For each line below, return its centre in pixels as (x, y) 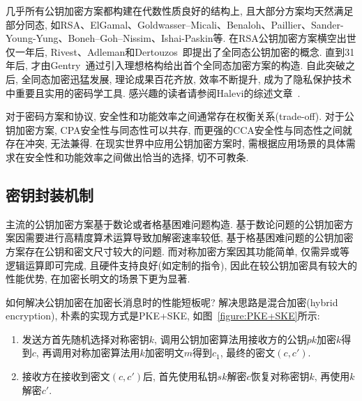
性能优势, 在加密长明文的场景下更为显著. (98, 279)
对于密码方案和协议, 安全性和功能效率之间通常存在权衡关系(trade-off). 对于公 (180, 116)
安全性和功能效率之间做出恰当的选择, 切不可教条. (137, 157)
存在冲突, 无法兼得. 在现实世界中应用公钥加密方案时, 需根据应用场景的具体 (176, 143)
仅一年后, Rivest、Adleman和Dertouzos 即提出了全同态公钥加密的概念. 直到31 (180, 51)
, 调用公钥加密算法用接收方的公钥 (231, 339)
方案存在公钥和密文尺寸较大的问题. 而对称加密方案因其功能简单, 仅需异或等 (178, 251)
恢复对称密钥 (280, 376)
